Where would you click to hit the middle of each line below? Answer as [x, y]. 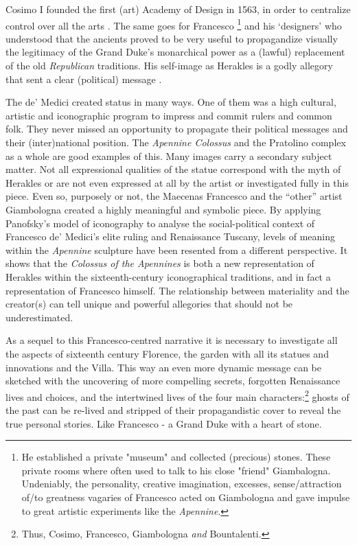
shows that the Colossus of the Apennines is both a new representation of [160, 263]
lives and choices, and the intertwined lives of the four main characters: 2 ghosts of [177, 395]
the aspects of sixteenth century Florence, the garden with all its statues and [167, 353]
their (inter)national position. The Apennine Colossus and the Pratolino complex [176, 142]
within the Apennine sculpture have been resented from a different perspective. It [177, 250]
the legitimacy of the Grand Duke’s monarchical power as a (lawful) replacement [175, 52]
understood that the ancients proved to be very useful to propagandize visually [172, 38]
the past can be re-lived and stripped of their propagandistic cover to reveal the [173, 409]
